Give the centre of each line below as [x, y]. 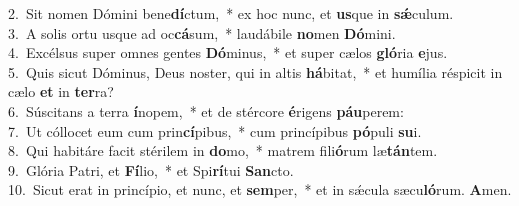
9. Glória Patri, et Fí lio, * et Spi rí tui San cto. [151, 169]
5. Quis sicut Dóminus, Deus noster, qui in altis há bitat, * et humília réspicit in [255, 71]
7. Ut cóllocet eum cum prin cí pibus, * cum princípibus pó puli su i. [215, 130]
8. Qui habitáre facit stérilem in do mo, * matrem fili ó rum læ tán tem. [223, 150]
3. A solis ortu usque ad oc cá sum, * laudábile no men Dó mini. [202, 32]
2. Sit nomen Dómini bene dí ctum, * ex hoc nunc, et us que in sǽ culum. [231, 13]
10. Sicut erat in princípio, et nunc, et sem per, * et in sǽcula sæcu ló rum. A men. [260, 189]
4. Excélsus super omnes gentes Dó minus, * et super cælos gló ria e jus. [228, 52]
